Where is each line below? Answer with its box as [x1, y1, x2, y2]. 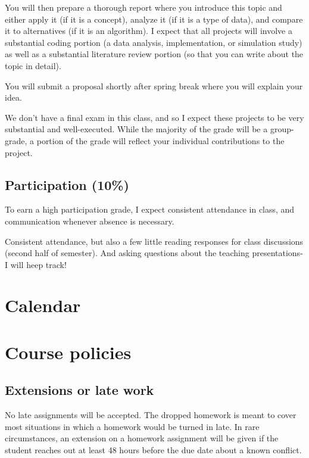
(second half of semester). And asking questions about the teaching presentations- [5, 247, 303, 259]
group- [270, 123, 294, 135]
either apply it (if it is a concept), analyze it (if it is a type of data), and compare [5, 13, 303, 25]
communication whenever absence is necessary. [5, 214, 174, 227]
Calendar [5, 293, 81, 317]
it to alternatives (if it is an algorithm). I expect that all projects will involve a [5, 24, 292, 37]
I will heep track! [5, 258, 67, 270]
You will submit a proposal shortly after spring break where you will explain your [5, 79, 303, 92]
